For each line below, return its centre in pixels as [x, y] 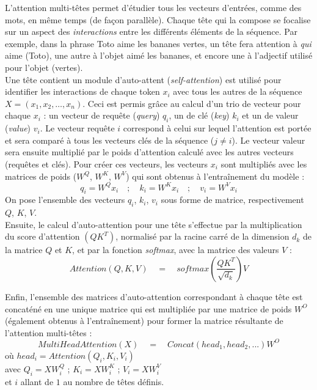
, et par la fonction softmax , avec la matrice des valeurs [176, 250]
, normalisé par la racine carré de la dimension [202, 236]
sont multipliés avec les [264, 164]
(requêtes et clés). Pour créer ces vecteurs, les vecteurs [107, 164]
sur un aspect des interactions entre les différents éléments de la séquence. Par [151, 31]
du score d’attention [42, 236]
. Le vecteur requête [77, 128]
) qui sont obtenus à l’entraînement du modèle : [215, 176]
